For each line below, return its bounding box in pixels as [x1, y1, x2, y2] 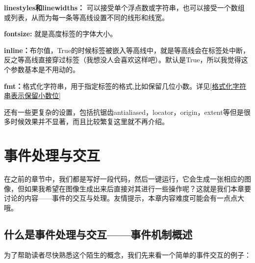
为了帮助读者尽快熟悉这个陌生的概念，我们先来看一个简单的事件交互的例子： [4, 249, 251, 260]
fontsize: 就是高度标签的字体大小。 [4, 28, 117, 39]
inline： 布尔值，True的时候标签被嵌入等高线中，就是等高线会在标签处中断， [4, 45, 250, 55]
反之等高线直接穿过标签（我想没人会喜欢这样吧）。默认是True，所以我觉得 [4, 54, 241, 65]
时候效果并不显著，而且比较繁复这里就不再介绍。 [10, 116, 169, 127]
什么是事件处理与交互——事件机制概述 [4, 226, 193, 241]
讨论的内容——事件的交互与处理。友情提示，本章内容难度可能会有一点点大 [4, 193, 244, 203]
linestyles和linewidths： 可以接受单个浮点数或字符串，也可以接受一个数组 [4, 2, 245, 12]
